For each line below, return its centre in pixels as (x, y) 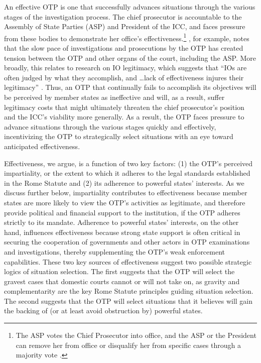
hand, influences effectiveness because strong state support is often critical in (122, 232)
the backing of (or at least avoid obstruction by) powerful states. (103, 311)
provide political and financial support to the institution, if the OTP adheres (122, 212)
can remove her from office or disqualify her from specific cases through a (128, 345)
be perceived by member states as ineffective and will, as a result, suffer (114, 97)
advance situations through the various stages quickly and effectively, (110, 126)
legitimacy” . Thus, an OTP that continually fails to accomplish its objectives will (130, 87)
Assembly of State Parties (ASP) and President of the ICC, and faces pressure (125, 26)
